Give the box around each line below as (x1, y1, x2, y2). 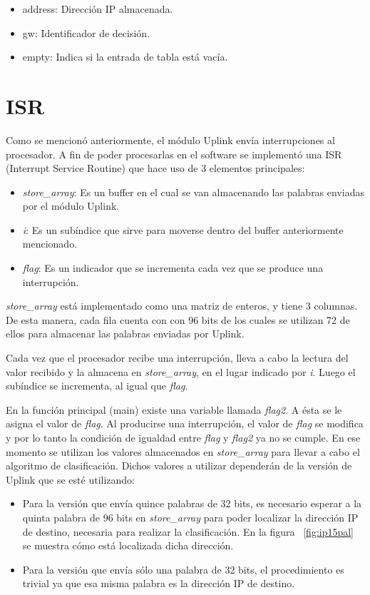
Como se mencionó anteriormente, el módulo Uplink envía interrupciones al (6, 132, 335, 147)
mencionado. (22, 236, 78, 251)
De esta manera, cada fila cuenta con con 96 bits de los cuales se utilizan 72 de (6, 312, 350, 327)
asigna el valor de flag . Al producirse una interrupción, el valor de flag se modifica (6, 416, 364, 431)
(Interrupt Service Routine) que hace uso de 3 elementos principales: (6, 161, 305, 176)
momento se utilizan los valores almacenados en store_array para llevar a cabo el (6, 444, 360, 459)
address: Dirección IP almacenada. (22, 1, 173, 16)
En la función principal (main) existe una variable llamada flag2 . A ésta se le (6, 402, 342, 417)
